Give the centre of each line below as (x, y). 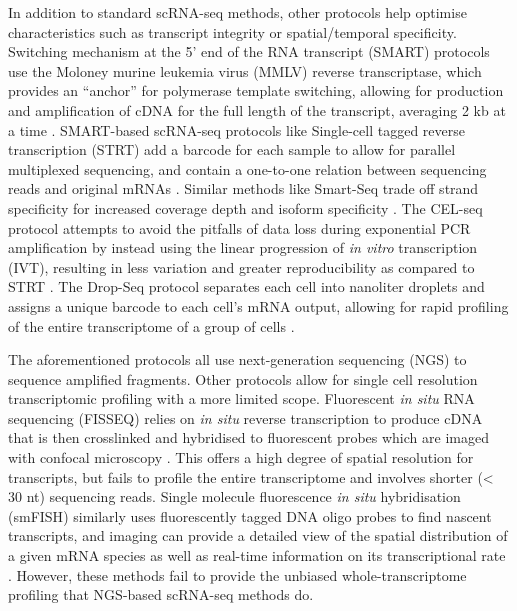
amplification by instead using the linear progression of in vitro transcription (243, 247)
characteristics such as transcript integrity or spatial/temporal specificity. (232, 31)
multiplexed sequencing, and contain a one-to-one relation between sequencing (247, 168)
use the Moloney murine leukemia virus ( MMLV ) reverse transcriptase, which (245, 70)
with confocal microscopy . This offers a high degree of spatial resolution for (241, 457)
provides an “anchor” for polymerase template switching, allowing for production (256, 90)
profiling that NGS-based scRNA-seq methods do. (161, 594)
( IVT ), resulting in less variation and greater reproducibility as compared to (241, 266)
